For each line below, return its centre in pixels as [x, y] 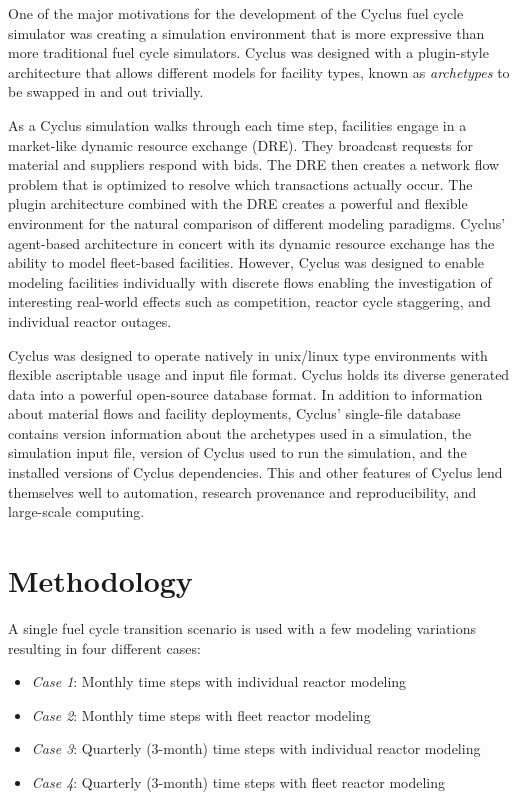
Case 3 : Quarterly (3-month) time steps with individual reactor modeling [256, 748]
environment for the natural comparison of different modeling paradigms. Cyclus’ [257, 222]
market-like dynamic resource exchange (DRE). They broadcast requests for [241, 144]
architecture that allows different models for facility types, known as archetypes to [259, 71]
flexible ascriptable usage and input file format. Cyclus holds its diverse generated [259, 374]
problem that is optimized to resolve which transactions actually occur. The [240, 183]
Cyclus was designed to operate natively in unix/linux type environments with [248, 354]
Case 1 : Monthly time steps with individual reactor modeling [219, 681]
